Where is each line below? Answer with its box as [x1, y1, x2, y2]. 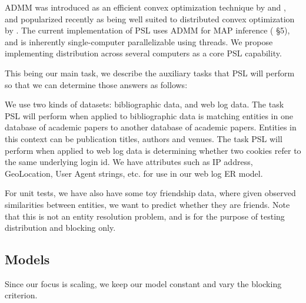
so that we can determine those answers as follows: [5, 78, 188, 90]
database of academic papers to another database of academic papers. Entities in [5, 121, 297, 133]
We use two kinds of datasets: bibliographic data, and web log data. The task [5, 98, 284, 110]
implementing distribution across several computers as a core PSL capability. [5, 47, 282, 59]
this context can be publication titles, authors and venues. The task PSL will [5, 132, 282, 144]
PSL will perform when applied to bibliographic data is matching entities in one [5, 109, 293, 122]
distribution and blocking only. [5, 221, 116, 234]
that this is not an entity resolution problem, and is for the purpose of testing [5, 210, 285, 222]
